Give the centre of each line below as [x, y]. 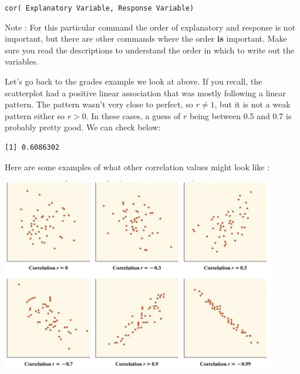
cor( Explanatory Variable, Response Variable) [100, 8]
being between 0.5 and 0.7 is [240, 115]
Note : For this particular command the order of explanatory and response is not [150, 27]
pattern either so [35, 115]
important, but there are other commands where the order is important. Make [146, 38]
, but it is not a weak [252, 104]
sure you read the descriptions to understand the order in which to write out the [150, 50]
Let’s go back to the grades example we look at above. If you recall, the [134, 81]
